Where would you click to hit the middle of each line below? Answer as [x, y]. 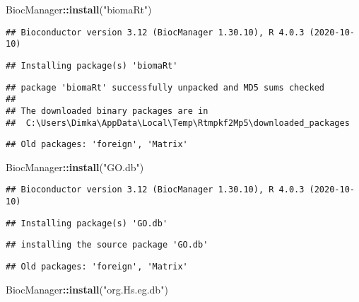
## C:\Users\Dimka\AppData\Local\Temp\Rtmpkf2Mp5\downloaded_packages [178, 123]
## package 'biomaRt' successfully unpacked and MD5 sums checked [165, 87]
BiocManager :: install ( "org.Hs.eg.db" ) [87, 289]
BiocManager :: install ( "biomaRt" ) [79, 9]
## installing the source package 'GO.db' [107, 245]
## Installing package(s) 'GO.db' [87, 223]
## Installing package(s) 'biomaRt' [92, 65]
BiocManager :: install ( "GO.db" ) [75, 167]
